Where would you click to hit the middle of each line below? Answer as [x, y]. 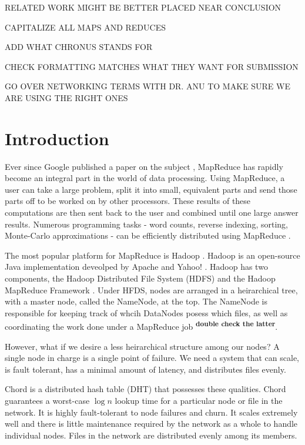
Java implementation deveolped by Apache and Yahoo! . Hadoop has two [136, 267]
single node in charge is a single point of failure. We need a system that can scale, [152, 358]
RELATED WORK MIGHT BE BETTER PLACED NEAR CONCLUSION [143, 7]
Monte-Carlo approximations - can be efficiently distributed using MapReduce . [148, 235]
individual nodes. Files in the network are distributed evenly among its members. [151, 435]
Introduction [57, 138]
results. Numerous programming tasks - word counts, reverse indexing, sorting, [146, 224]
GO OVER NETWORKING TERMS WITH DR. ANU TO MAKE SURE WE [148, 86]
